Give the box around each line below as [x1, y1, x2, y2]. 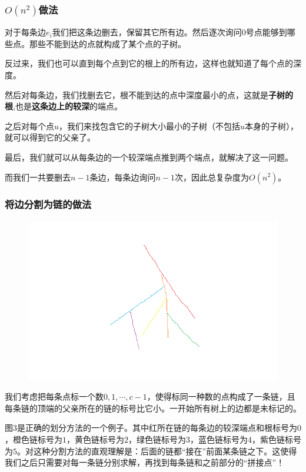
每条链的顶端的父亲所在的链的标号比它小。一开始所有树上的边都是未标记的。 [5, 401, 301, 414]
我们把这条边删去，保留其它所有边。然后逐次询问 [52, 26, 242, 38]
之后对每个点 [5, 119, 54, 132]
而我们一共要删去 [5, 170, 71, 183]
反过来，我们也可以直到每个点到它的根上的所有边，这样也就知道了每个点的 [5, 57, 293, 69]
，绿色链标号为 [128, 433, 186, 445]
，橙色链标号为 [5, 433, 62, 445]
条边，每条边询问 [89, 170, 156, 183]
